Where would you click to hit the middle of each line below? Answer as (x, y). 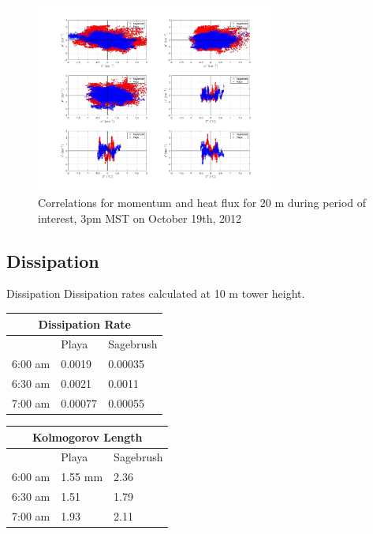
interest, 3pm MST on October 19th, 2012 (140, 218)
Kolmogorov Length (87, 436)
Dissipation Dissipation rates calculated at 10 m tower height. (156, 293)
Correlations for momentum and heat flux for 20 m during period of (202, 203)
